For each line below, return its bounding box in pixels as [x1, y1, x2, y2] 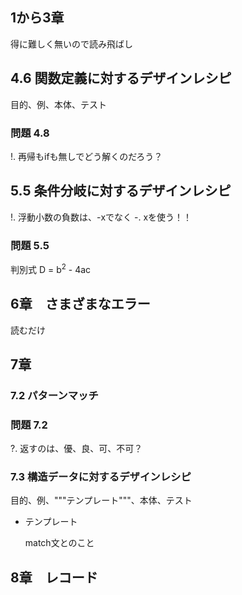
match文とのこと [24, 537, 95, 549]
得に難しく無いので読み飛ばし [10, 38, 133, 50]
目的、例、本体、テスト [10, 98, 107, 110]
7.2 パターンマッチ [10, 388, 99, 402]
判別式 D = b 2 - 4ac [10, 262, 92, 275]
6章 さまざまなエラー [10, 296, 151, 313]
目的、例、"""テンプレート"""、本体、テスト [10, 494, 193, 507]
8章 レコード [10, 569, 98, 586]
